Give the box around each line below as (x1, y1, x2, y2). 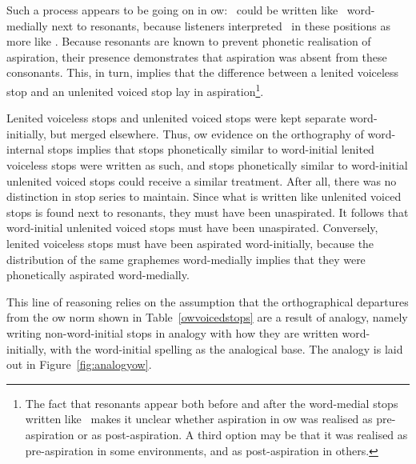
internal (6, 141, 45, 158)
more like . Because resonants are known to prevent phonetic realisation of (6, 33, 371, 50)
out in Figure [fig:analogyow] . (6, 356, 152, 373)
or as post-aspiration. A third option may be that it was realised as (78, 426, 408, 442)
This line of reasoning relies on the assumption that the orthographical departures (6, 293, 409, 310)
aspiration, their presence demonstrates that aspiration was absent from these (6, 48, 387, 65)
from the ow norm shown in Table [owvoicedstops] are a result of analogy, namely (6, 309, 408, 326)
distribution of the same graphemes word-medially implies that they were (6, 250, 366, 267)
